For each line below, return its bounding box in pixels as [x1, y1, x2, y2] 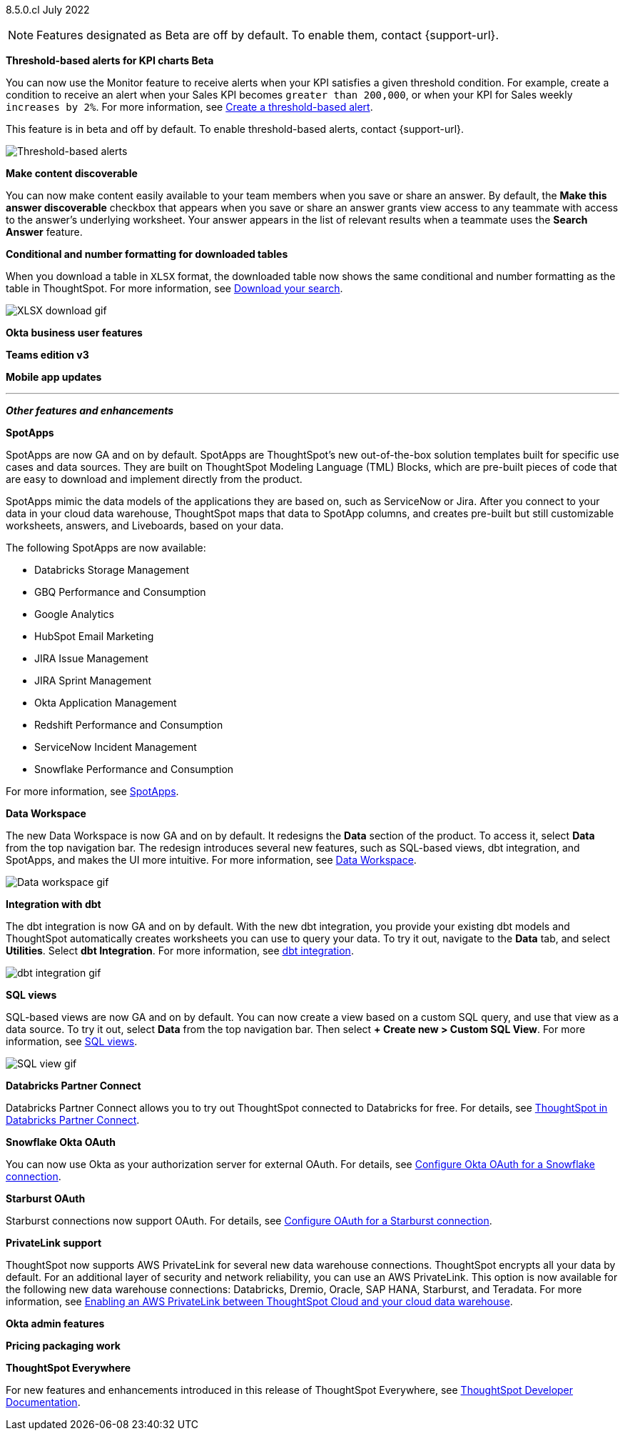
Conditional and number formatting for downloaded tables [6, 248, 288, 260]
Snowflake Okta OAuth [6, 1136, 116, 1148]
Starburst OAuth [6, 1192, 86, 1205]
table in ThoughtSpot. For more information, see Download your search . [6, 282, 343, 294]
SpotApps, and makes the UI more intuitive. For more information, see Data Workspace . [6, 854, 417, 866]
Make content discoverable [6, 167, 138, 179]
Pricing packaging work [6, 1340, 121, 1352]
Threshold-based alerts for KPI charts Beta [6, 54, 214, 66]
